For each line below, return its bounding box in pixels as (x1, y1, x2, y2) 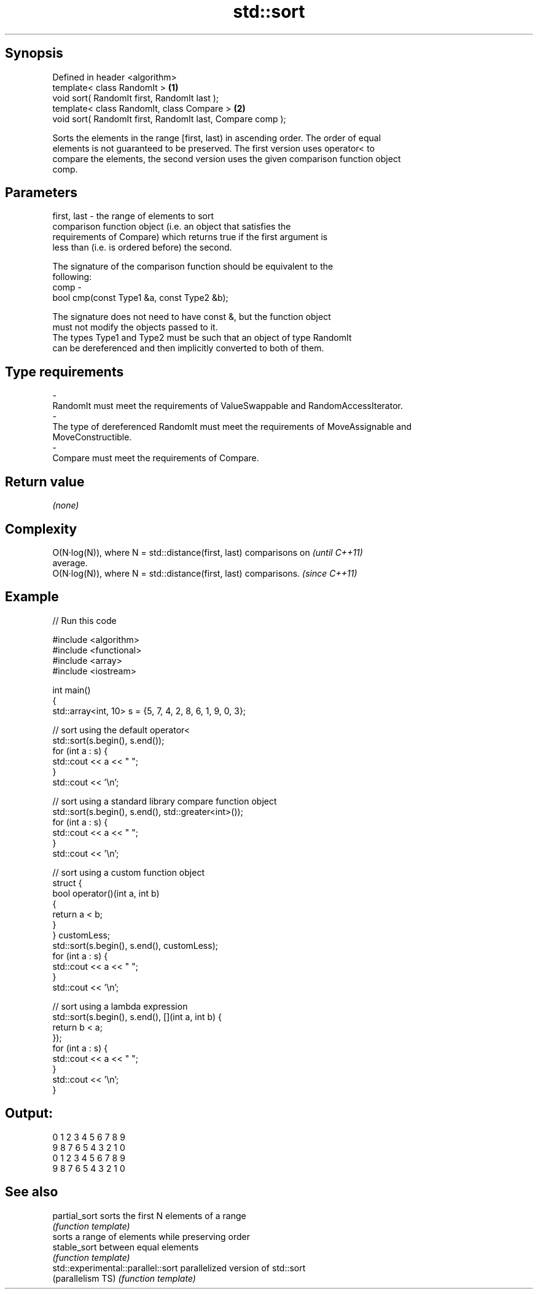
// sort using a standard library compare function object (52, 795, 277, 806)
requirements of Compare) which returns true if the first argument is (52, 232, 328, 243)
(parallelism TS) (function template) (52, 1273, 196, 1284)
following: (52, 271, 92, 283)
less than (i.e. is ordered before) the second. (52, 242, 232, 253)
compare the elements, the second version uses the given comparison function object (52, 153, 401, 164)
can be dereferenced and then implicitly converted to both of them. (52, 343, 324, 354)
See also (5, 1184, 58, 1200)
